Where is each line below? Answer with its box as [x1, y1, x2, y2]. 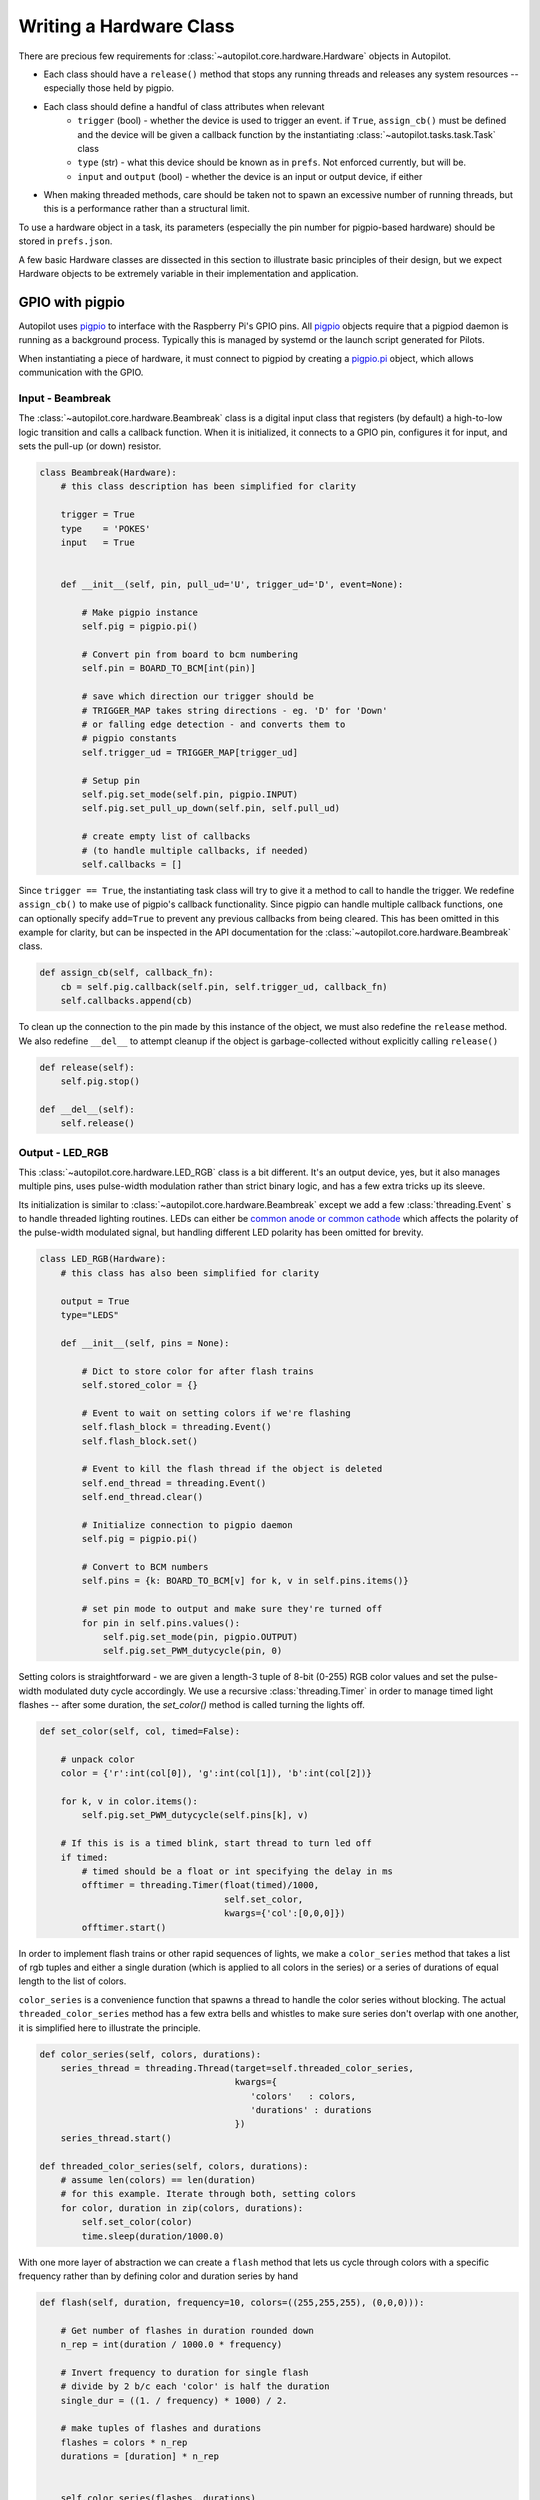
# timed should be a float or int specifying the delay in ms [81, 1866, 394, 1877]
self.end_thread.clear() [81, 1491, 204, 1503]
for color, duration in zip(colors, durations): [60, 2202, 304, 2214]
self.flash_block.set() [81, 1435, 199, 1447]
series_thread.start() [60, 2132, 172, 2144]
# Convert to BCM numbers [81, 1561, 209, 1573]
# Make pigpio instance [81, 606, 199, 618]
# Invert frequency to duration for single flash [60, 2366, 309, 2378]
